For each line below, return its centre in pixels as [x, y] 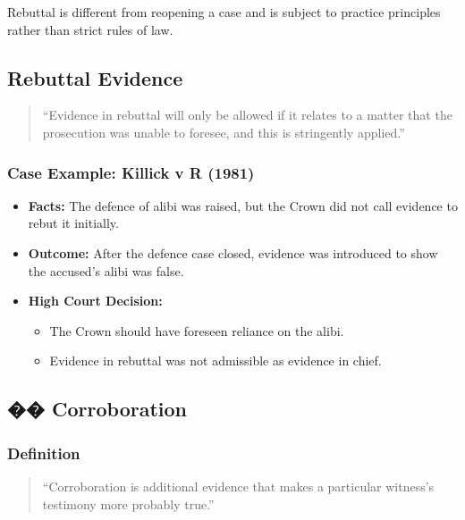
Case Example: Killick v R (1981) [131, 172]
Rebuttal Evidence [95, 77]
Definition [44, 453]
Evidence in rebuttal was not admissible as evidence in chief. [216, 361]
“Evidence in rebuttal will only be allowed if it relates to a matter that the [247, 115]
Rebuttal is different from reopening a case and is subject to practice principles [224, 12]
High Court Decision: [95, 301]
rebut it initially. [73, 223]
